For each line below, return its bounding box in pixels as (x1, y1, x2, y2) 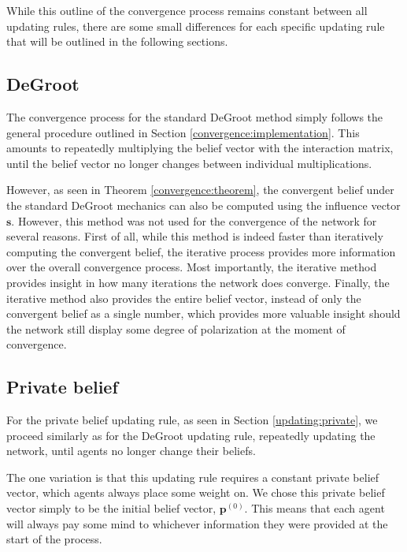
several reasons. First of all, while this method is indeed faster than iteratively (6, 228, 383, 244)
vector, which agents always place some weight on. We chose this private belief (6, 484, 385, 501)
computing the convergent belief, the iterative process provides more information (6, 243, 396, 259)
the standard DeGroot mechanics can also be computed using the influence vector (6, 196, 401, 213)
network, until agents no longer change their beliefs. (6, 442, 256, 459)
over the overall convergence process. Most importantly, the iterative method (6, 259, 377, 275)
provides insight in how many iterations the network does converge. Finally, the (6, 274, 390, 290)
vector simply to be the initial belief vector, (6, 500, 216, 517)
